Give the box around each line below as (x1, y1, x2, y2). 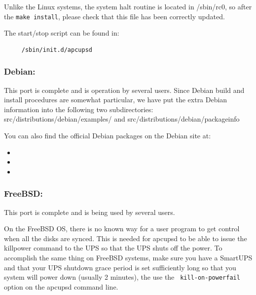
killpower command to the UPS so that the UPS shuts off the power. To (4, 243, 222, 253)
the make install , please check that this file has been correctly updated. (4, 11, 225, 21)
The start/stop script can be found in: (4, 28, 119, 38)
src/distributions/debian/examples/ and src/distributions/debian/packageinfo (4, 114, 240, 124)
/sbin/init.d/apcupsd (21, 46, 92, 53)
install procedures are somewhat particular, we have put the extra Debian (4, 94, 227, 105)
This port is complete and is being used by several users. (4, 207, 175, 217)
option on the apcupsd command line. (4, 281, 118, 292)
